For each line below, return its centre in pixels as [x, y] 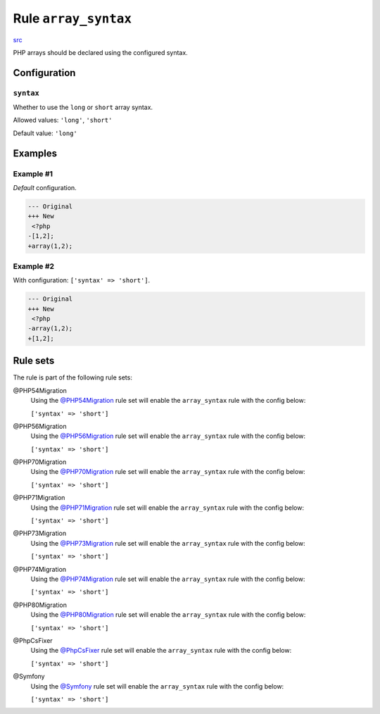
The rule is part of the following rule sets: [73, 377]
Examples [35, 153]
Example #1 [33, 174]
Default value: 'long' [45, 133]
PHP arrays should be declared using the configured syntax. [100, 52]
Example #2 [34, 266]
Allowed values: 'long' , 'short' [63, 120]
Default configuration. [45, 188]
